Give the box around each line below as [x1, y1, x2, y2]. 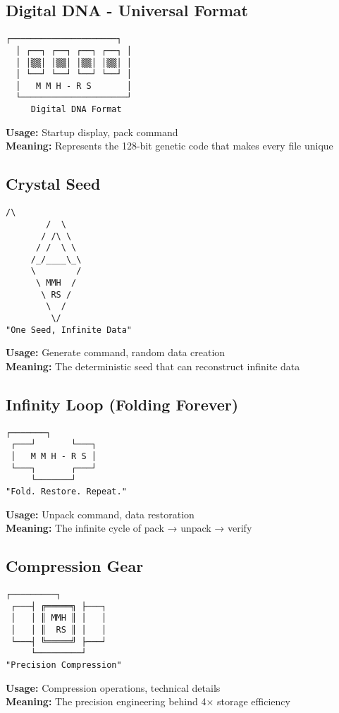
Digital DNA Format [30, 104, 122, 115]
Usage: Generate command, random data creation [6, 345, 226, 360]
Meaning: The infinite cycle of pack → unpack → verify [6, 520, 252, 535]
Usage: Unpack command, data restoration [6, 506, 195, 521]
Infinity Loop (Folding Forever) [6, 393, 239, 415]
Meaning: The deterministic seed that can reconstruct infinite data [6, 359, 300, 373]
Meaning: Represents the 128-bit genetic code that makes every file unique [6, 138, 333, 153]
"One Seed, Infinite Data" [6, 324, 132, 335]
